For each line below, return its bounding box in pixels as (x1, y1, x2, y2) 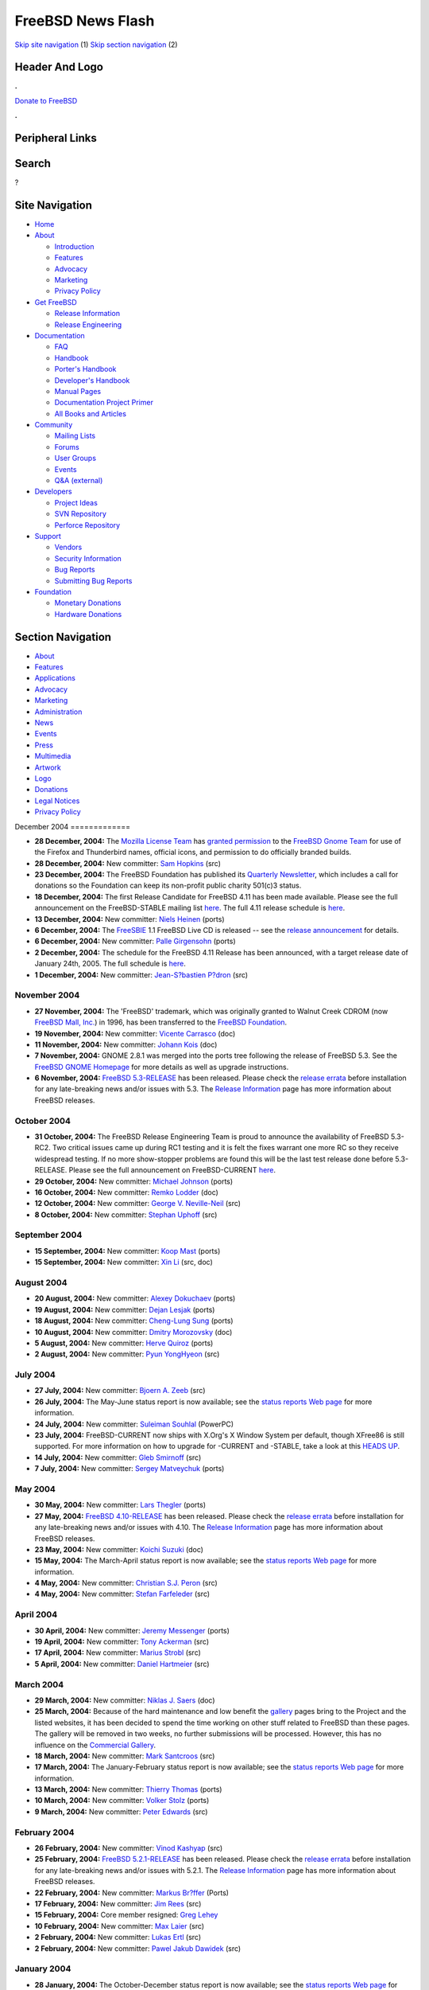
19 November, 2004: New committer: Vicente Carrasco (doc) (34, 1028, 236, 1038)
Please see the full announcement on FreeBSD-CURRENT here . (68, 1165, 276, 1175)
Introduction (54, 241, 95, 251)
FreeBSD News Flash (14, 12, 155, 29)
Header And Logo (14, 60, 103, 74)
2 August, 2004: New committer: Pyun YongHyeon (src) (34, 1349, 220, 1359)
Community (34, 420, 73, 430)
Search (14, 157, 52, 170)
